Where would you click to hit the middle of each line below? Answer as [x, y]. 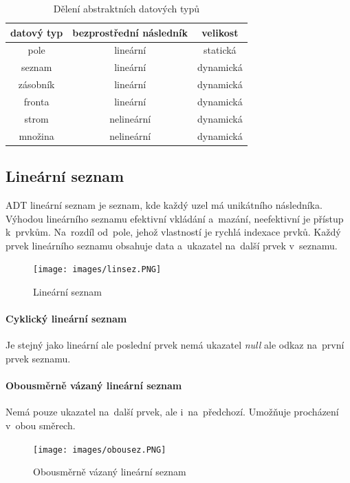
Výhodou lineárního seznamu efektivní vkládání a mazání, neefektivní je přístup [175, 218]
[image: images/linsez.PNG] [97, 270]
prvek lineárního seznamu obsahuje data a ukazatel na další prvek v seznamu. [172, 245]
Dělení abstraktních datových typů [126, 8]
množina [36, 135]
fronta [36, 101]
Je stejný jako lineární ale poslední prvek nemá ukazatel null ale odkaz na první [175, 345]
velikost [220, 32]
